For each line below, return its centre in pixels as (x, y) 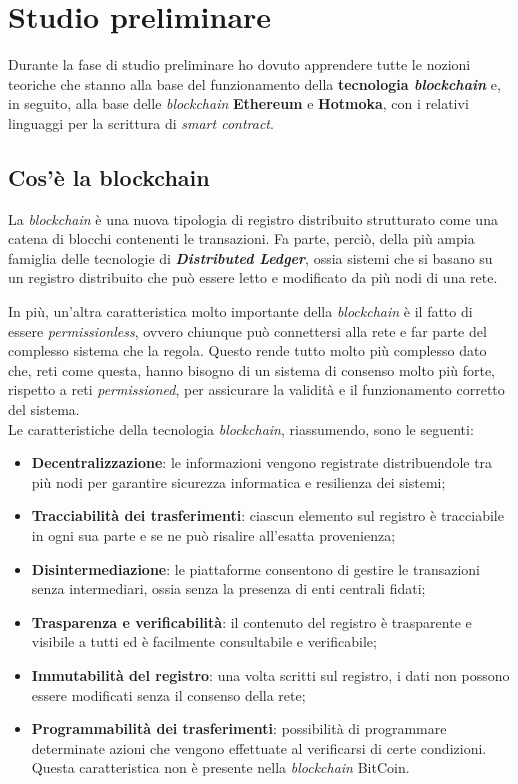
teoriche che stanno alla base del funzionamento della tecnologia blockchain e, (254, 83)
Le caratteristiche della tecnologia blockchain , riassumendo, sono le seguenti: (241, 428)
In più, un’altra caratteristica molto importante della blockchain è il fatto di (240, 311)
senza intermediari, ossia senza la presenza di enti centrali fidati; (228, 588)
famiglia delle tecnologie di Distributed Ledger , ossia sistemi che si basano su (250, 257)
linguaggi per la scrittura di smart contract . (141, 122)
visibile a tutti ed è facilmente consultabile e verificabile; (204, 641)
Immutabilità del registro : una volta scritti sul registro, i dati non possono (270, 674)
